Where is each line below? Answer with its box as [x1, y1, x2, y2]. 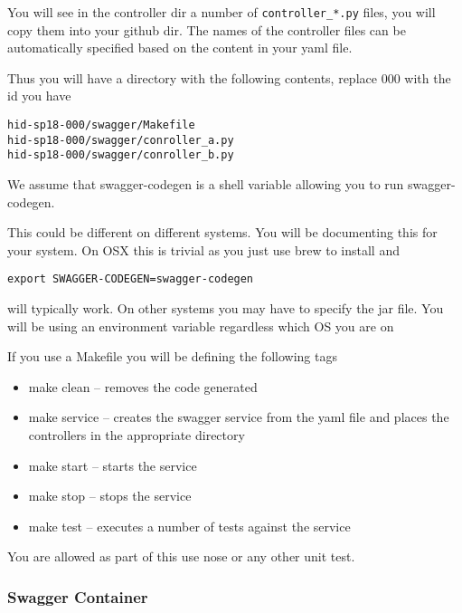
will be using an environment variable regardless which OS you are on [7, 316, 394, 335]
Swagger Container [7, 585, 148, 608]
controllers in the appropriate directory [28, 426, 245, 444]
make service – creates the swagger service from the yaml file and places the [28, 407, 449, 426]
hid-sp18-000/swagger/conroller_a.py [7, 133, 234, 147]
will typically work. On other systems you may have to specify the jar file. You [7, 299, 444, 318]
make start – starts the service [28, 455, 197, 474]
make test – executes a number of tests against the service [28, 516, 351, 535]
